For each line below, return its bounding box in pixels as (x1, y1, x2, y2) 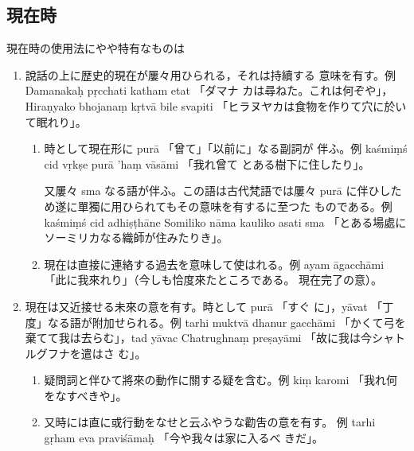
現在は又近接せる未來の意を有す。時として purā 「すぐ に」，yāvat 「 (25, 297, 383, 314)
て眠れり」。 (25, 113, 87, 130)
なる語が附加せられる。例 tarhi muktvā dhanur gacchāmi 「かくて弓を (47, 313, 406, 330)
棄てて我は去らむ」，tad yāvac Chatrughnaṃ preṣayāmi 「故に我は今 (25, 329, 373, 346)
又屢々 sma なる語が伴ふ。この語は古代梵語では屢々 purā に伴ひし (44, 182, 391, 199)
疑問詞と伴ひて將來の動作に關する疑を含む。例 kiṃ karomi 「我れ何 (44, 371, 397, 388)
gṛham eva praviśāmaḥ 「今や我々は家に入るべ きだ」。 (44, 430, 324, 446)
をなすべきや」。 (44, 387, 127, 403)
